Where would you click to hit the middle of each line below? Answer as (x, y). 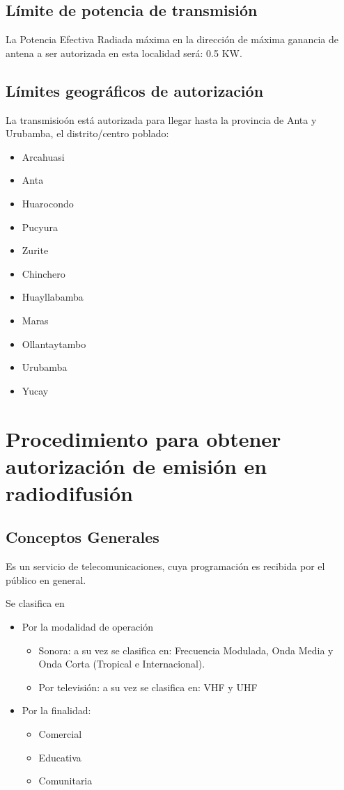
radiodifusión (69, 492)
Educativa (60, 757)
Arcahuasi (43, 156)
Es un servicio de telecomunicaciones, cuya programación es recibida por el (165, 566)
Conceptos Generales (83, 537)
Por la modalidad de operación (87, 627)
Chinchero (44, 273)
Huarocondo (48, 203)
